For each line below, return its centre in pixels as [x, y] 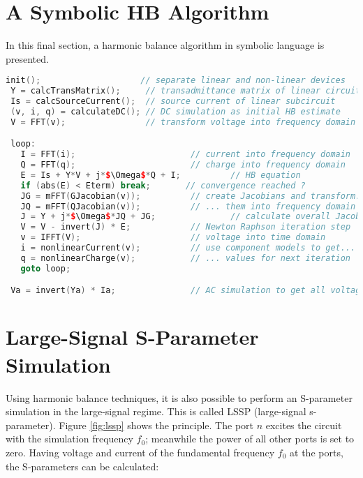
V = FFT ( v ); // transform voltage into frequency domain [183, 122]
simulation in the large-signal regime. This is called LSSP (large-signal [156, 411]
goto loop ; [46, 268]
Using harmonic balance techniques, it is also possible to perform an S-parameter [179, 397]
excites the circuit [304, 425]
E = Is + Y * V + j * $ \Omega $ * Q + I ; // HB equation [161, 175]
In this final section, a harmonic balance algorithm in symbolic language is [165, 45]
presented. [27, 58]
